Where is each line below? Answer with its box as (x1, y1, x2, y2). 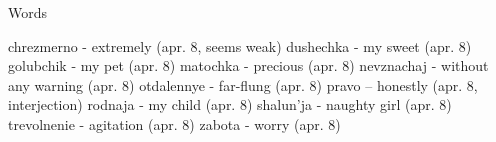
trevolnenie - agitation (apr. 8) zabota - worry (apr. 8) (8, 113, 341, 134)
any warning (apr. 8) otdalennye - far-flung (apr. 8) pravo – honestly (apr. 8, (8, 74, 478, 95)
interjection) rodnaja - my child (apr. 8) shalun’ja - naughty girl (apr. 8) (8, 94, 452, 115)
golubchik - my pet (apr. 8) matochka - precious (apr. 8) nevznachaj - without (8, 55, 489, 76)
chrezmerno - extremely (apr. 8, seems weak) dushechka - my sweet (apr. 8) (8, 35, 472, 56)
